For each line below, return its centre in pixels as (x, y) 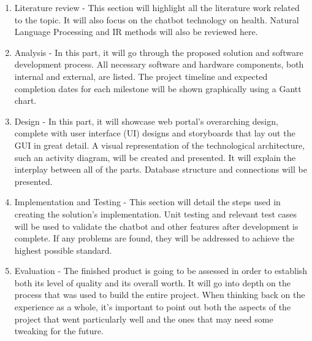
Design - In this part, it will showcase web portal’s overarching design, (146, 121)
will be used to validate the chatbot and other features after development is (156, 226)
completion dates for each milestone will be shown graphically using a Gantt (158, 88)
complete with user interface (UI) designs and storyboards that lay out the (155, 133)
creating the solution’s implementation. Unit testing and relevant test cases (155, 214)
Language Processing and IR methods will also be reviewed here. (136, 32)
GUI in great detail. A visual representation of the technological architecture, (160, 145)
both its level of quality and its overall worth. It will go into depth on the (152, 282)
